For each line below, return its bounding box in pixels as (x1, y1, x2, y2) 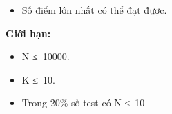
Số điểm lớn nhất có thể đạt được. (21, 3, 167, 17)
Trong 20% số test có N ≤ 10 (21, 95, 145, 110)
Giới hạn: (6, 26, 51, 40)
